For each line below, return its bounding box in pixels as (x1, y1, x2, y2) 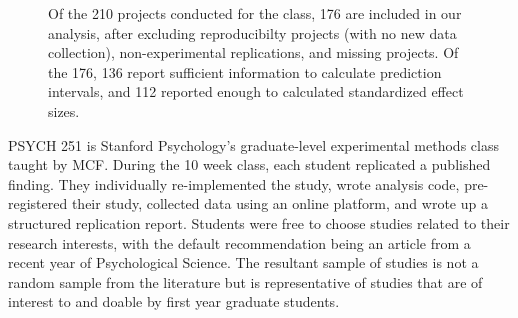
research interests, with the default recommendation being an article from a (8, 232, 471, 253)
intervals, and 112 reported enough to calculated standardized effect (48, 81, 464, 102)
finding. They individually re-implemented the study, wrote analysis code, (8, 173, 460, 194)
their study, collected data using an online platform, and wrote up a (71, 193, 488, 214)
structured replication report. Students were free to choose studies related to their (8, 212, 510, 233)
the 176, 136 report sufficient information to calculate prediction (48, 61, 442, 82)
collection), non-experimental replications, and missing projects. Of (48, 42, 459, 63)
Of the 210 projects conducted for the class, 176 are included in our (48, 3, 462, 23)
